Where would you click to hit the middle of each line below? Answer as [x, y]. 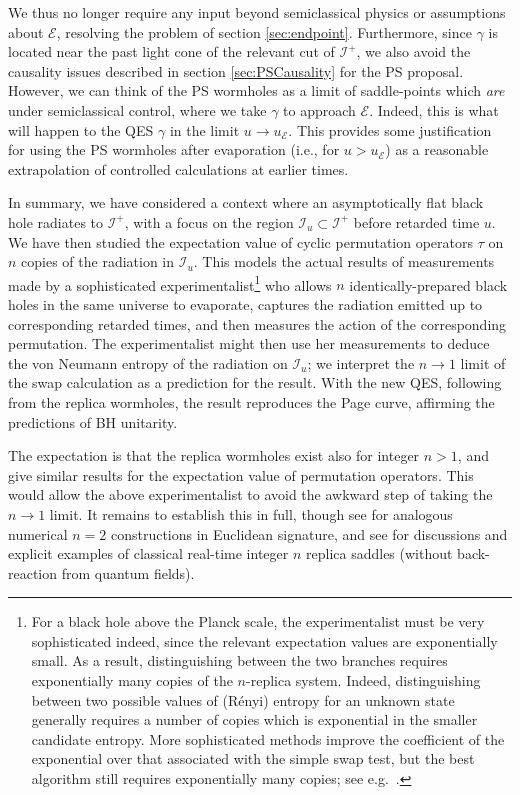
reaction [33, 572]
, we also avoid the [413, 51]
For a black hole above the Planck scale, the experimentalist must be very [258, 621]
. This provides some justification [390, 129]
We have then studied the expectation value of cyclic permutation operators [240, 241]
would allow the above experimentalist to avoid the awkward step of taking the [250, 494]
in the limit [204, 129]
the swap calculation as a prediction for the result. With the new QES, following [255, 382]
